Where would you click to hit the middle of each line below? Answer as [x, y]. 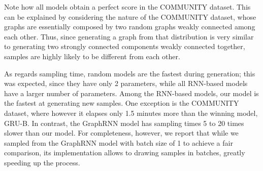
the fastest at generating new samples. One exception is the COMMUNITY [122, 103]
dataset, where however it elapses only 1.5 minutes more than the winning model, [131, 113]
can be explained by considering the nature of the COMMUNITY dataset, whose [130, 16]
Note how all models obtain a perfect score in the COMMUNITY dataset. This [127, 7]
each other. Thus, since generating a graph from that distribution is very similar [129, 36]
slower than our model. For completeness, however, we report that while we [121, 133]
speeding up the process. [42, 162]
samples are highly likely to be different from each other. [92, 56]
